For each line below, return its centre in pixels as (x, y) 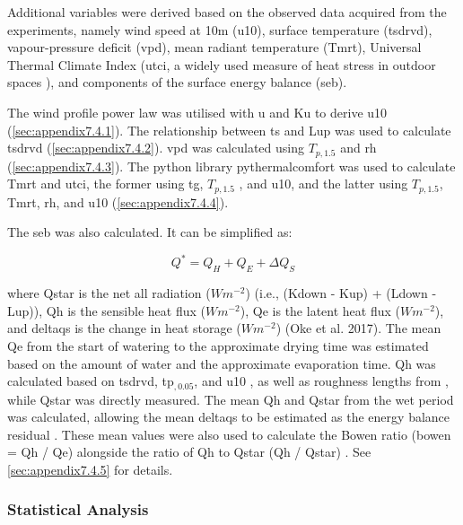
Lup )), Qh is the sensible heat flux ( (106, 310)
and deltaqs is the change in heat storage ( (124, 328)
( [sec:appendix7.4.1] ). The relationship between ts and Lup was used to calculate (229, 130)
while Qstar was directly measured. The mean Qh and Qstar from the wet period (231, 399)
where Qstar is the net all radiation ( (109, 293)
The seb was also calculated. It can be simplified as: (150, 232)
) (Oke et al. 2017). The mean (358, 328)
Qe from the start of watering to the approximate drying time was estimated (218, 345)
